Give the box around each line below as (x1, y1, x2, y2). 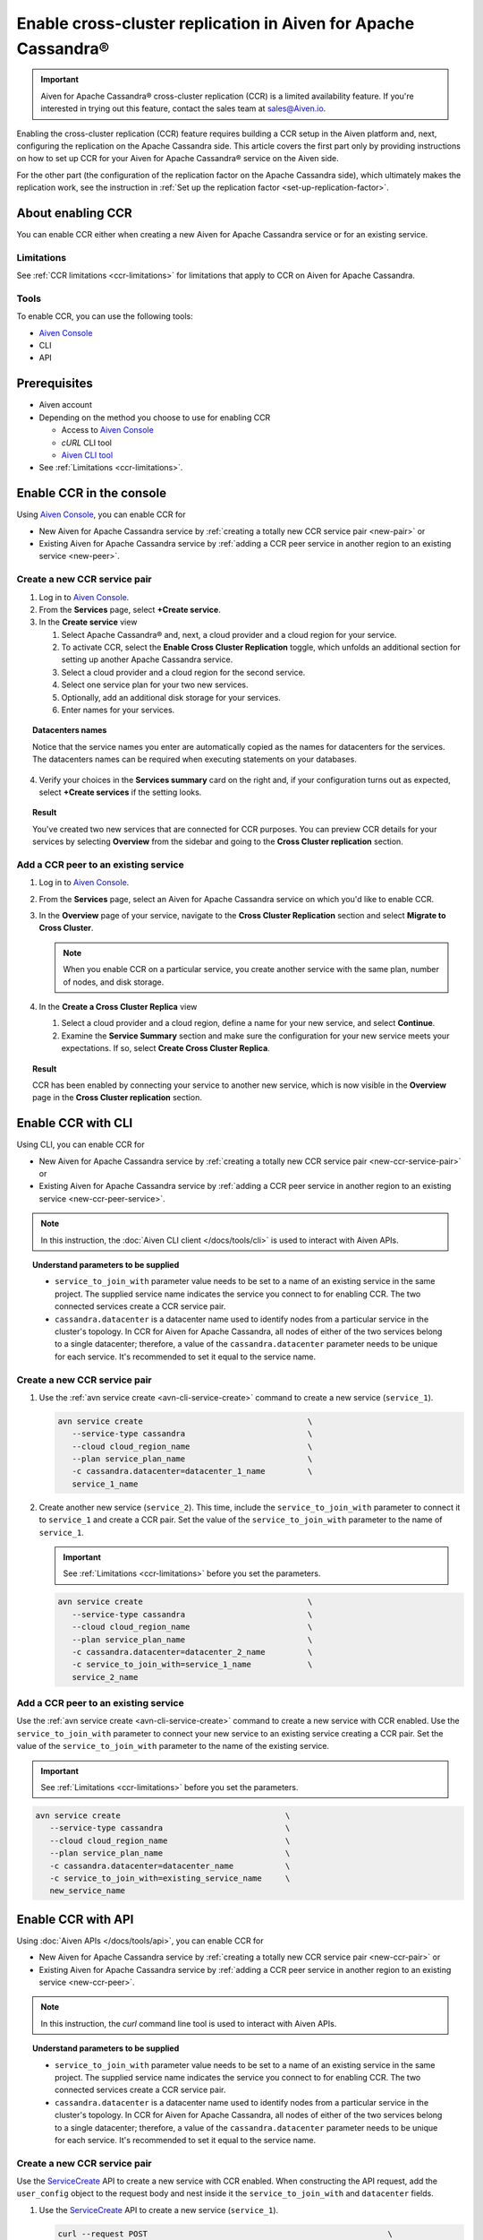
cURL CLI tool (61, 437, 112, 448)
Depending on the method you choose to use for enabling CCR (38, 412, 271, 423)
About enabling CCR (16, 205, 133, 220)
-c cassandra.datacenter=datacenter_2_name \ (72, 1647, 313, 1657)
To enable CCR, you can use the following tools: (16, 311, 193, 322)
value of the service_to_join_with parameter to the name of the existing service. (16, 1741, 330, 1752)
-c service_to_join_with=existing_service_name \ (49, 1873, 291, 1883)
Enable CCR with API (16, 1911, 134, 1926)
